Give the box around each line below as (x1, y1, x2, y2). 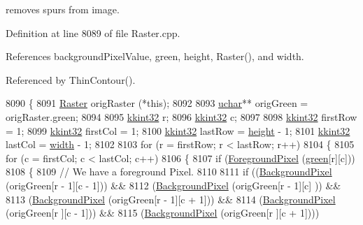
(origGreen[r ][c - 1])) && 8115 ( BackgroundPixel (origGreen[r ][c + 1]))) (6, 205, 320, 220)
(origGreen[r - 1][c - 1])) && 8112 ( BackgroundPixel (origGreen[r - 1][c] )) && (6, 177, 341, 192)
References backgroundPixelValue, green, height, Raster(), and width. (6, 49, 304, 64)
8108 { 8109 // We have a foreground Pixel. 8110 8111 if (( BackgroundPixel (6, 164, 332, 179)
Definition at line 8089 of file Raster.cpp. (6, 25, 180, 40)
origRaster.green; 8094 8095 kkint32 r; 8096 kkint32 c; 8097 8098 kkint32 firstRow (6, 109, 357, 124)
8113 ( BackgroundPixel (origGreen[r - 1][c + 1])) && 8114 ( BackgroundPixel (6, 191, 336, 206)
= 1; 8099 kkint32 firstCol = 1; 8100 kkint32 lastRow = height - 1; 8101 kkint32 (6, 123, 350, 138)
